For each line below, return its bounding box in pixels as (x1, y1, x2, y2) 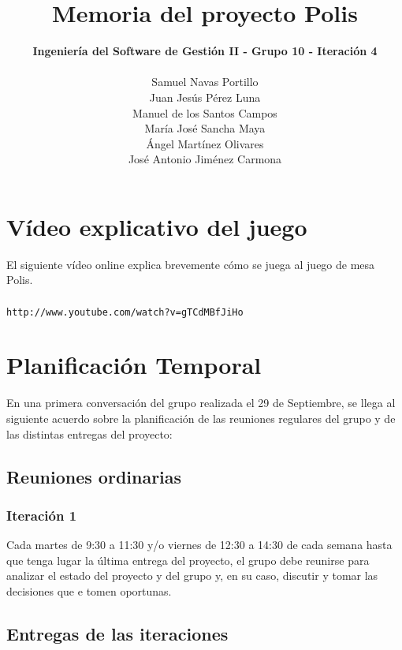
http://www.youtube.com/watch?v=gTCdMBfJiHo (6, 306, 244, 318)
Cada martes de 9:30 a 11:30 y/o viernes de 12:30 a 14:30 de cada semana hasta (6, 536, 393, 553)
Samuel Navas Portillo (151, 73, 259, 90)
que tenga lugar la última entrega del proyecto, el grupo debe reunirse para (6, 551, 370, 568)
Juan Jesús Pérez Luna (149, 88, 261, 105)
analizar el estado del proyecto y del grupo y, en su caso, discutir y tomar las (6, 567, 378, 584)
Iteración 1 (6, 505, 77, 525)
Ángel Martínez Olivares (146, 135, 264, 151)
